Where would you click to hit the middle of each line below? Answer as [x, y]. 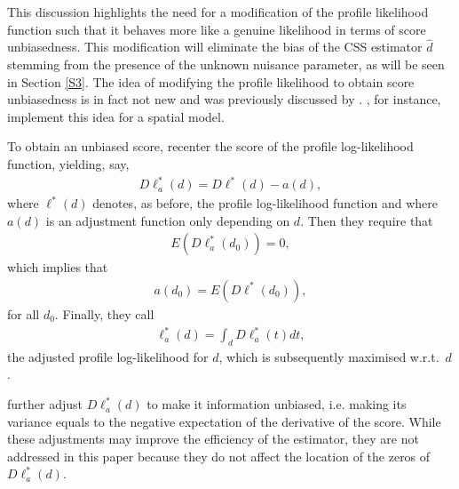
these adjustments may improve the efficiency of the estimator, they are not [213, 439]
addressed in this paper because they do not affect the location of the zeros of [219, 456]
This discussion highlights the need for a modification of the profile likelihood [218, 12]
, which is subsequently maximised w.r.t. [329, 356]
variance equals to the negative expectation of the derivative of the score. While [224, 421]
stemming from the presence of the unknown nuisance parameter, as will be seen [226, 64]
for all [24, 313]
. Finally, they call [104, 313]
